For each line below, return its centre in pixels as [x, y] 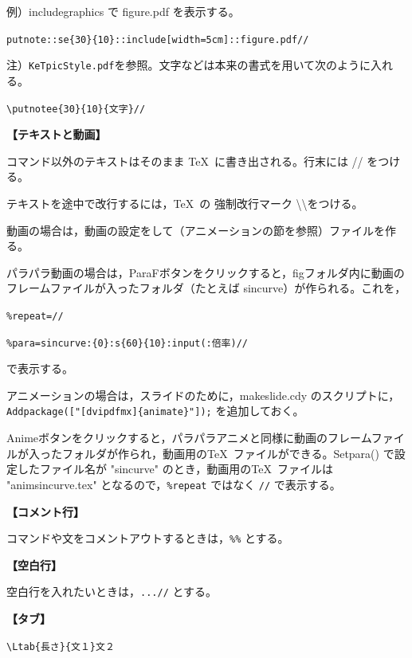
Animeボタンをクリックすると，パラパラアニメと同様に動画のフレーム [189, 438]
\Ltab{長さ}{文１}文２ [61, 646]
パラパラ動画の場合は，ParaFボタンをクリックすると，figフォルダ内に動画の [206, 272]
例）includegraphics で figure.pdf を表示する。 [123, 11]
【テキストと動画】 [57, 134]
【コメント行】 [45, 511]
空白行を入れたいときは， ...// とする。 [112, 591]
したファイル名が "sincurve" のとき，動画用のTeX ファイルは [175, 469]
